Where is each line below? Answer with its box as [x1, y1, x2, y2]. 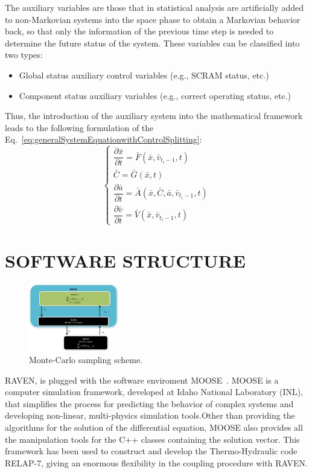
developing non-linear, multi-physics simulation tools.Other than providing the [5, 409, 295, 422]
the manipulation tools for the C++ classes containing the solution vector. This [5, 433, 300, 445]
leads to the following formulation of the [5, 121, 154, 134]
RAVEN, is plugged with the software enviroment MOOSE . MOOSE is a [5, 373, 279, 386]
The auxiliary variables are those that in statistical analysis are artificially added [5, 1, 304, 13]
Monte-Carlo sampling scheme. [29, 353, 143, 365]
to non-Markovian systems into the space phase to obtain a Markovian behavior [5, 13, 301, 25]
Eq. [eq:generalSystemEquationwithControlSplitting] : [5, 133, 202, 146]
